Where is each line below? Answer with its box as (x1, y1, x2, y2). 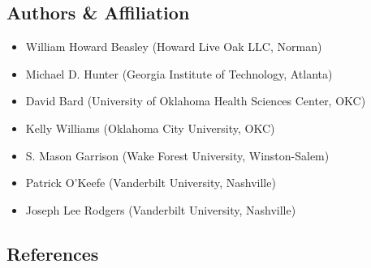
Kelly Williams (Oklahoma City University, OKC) (25, 119, 275, 136)
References (6, 240, 99, 266)
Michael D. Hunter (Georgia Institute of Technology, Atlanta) (25, 65, 333, 82)
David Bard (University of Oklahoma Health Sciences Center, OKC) (25, 92, 366, 109)
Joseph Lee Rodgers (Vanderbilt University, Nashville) (25, 201, 296, 218)
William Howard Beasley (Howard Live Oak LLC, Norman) (25, 38, 322, 55)
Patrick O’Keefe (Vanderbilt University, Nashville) (25, 174, 276, 191)
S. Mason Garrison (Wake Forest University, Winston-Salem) (25, 147, 330, 164)
